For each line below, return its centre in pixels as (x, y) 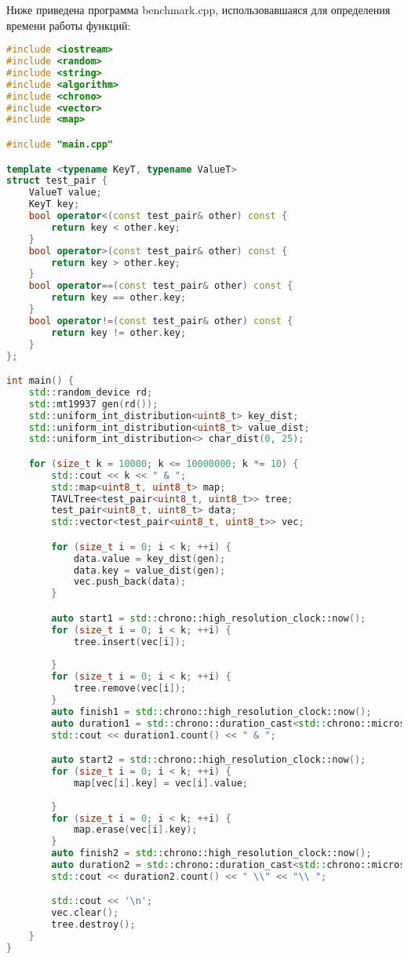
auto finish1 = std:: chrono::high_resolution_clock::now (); (211, 711)
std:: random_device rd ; (91, 392)
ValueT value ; (65, 193)
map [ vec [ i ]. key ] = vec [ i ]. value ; (160, 783)
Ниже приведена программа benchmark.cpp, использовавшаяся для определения (199, 9)
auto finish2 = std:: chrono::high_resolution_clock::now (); (211, 853)
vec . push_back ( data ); (130, 582)
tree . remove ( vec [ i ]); (130, 689)
